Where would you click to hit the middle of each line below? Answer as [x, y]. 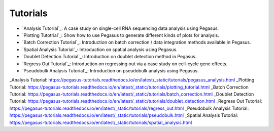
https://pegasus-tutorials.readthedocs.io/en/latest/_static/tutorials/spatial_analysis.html [101, 122]
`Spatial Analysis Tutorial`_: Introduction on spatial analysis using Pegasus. [100, 49]
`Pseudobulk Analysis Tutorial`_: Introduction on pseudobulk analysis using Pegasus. [110, 70]
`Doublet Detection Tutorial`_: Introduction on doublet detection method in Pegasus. [109, 57]
